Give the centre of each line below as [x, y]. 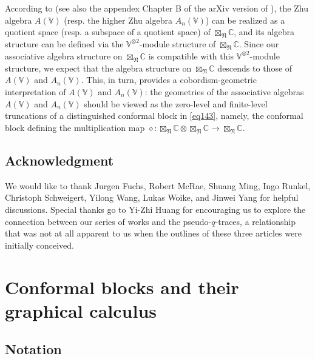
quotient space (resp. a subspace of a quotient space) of [108, 32]
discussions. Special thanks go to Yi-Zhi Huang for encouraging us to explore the [155, 209]
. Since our [259, 43]
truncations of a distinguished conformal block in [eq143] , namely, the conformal [154, 116]
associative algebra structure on [64, 55]
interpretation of [36, 91]
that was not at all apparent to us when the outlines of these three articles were [153, 233]
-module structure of [178, 43]
